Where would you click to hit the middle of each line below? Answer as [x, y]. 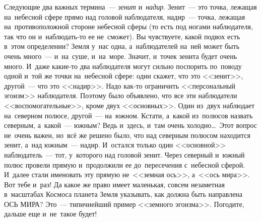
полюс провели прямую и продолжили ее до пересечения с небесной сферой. [125, 164]
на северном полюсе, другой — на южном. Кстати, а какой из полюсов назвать [128, 115]
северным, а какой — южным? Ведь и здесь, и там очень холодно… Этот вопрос [131, 125]
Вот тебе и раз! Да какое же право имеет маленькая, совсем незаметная [114, 184]
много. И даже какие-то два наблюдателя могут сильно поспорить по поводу [123, 66]
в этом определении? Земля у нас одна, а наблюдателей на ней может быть [122, 46]
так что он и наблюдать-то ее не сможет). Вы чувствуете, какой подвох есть [122, 36]
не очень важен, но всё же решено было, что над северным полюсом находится [127, 135]
